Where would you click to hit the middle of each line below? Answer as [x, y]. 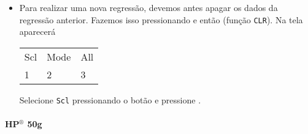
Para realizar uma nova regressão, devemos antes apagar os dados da [148, 7]
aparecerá [37, 32]
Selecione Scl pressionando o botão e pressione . [110, 99]
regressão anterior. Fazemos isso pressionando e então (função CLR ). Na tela [161, 19]
